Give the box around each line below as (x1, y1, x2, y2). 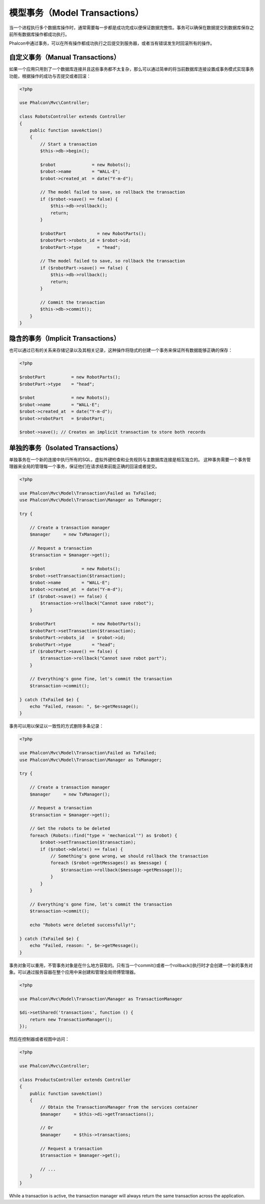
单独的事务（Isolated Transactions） (9, 443, 122, 452)
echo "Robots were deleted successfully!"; (29, 922, 136, 928)
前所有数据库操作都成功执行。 (9, 31, 70, 37)
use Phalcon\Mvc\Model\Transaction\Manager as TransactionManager (19, 996, 183, 1001)
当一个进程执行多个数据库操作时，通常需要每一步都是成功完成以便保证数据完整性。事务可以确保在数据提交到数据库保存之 (9, 25, 254, 30)
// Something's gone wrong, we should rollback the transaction (50, 853, 209, 859)
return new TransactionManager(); (29, 1017, 113, 1022)
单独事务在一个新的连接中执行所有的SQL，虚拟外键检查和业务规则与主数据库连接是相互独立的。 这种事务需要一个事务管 (9, 456, 251, 462)
